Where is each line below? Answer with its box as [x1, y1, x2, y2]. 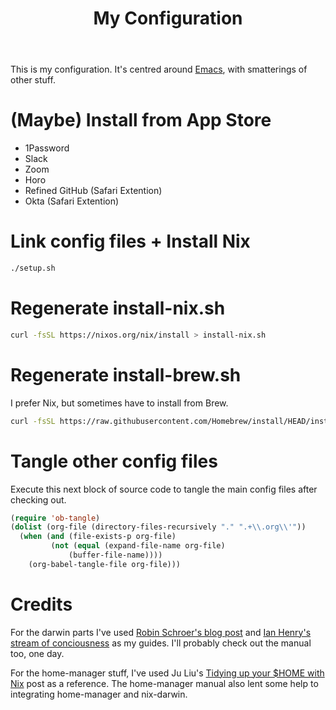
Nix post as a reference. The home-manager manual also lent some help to [10, 677, 319, 689]
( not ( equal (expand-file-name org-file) [50, 541, 226, 551]
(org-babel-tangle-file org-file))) [28, 559, 182, 569]
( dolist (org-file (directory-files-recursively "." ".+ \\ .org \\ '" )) [10, 522, 307, 532]
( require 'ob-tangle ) [10, 513, 101, 523]
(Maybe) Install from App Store [10, 109, 272, 132]
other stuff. [10, 74, 56, 86]
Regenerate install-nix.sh [10, 297, 226, 320]
